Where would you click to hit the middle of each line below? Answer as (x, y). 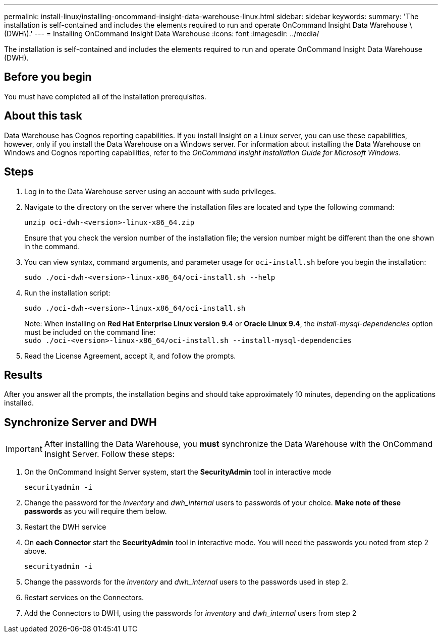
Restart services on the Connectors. (84, 598)
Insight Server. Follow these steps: (109, 454)
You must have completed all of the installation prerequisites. (105, 96)
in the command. (52, 246)
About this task (43, 116)
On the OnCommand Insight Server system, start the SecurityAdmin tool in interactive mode (178, 472)
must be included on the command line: (90, 332)
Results (23, 375)
